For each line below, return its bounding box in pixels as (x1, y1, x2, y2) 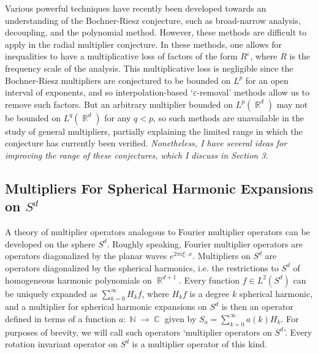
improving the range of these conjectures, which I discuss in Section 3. (5, 148, 268, 161)
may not (276, 97, 308, 110)
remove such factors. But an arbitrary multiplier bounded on (5, 97, 233, 110)
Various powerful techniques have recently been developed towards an (5, 2, 267, 14)
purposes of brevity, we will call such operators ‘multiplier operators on (5, 325, 272, 338)
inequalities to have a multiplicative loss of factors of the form (5, 50, 238, 62)
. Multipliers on (192, 249, 251, 262)
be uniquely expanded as (5, 287, 97, 299)
